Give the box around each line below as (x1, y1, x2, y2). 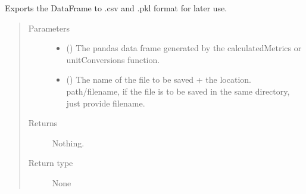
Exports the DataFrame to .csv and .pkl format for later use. (5, 2, 227, 14)
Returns (28, 117, 58, 129)
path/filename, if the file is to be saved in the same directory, (66, 85, 290, 97)
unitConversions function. (66, 53, 160, 65)
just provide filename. (66, 96, 145, 109)
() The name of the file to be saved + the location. (66, 73, 251, 86)
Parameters (28, 21, 70, 34)
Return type (28, 157, 73, 169)
